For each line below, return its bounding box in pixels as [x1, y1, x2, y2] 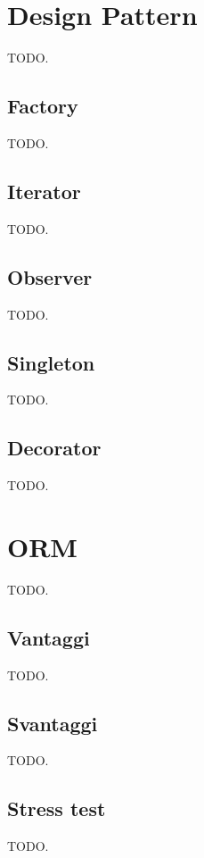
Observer [7, 262, 93, 290]
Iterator [7, 177, 81, 204]
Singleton [7, 348, 95, 376]
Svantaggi [7, 709, 98, 737]
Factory [7, 92, 78, 120]
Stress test [7, 795, 106, 822]
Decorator [7, 434, 102, 462]
